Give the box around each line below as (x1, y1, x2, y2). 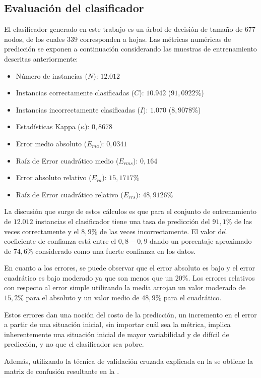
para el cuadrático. (163, 292, 222, 303)
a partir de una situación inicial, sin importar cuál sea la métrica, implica (4, 319, 231, 330)
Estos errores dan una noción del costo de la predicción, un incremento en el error (4, 309, 257, 319)
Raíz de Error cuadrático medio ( (16, 155, 119, 166)
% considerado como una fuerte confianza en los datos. (27, 245, 196, 256)
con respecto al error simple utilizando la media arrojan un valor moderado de (4, 282, 246, 293)
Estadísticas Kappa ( (16, 121, 81, 132)
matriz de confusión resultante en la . (4, 365, 119, 376)
